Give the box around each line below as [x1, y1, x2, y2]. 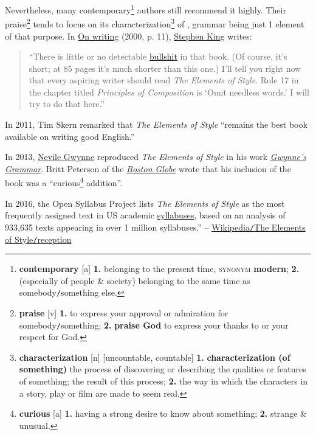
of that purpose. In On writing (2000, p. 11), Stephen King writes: [5, 29, 252, 42]
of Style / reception [5, 232, 72, 245]
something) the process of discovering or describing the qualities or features [19, 363, 306, 375]
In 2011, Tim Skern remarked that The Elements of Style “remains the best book [5, 118, 307, 131]
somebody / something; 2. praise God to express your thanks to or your [19, 318, 289, 331]
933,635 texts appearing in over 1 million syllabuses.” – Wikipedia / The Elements [5, 220, 306, 233]
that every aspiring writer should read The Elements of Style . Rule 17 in [29, 74, 299, 86]
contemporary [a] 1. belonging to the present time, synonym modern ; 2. [19, 262, 300, 275]
